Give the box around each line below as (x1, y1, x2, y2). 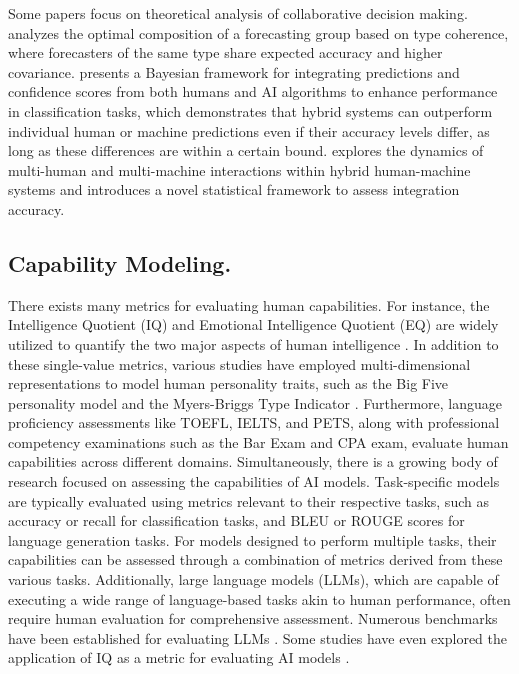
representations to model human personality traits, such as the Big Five (8, 373, 449, 394)
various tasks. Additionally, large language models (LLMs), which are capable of (8, 569, 499, 590)
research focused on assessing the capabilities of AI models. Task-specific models (8, 471, 500, 492)
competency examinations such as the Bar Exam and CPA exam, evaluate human (8, 431, 509, 452)
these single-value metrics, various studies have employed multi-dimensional (8, 353, 471, 374)
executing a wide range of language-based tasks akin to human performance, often (8, 588, 511, 609)
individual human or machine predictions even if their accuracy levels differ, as (8, 120, 490, 141)
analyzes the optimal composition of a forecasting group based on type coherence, (8, 22, 509, 43)
